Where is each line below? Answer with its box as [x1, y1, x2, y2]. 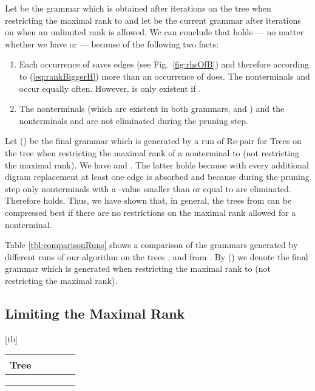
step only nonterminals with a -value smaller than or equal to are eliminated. [5, 182, 291, 195]
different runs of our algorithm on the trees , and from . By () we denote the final [5, 250, 308, 263]
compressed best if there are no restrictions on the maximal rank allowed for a [5, 206, 296, 218]
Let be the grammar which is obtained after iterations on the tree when [5, 2, 271, 14]
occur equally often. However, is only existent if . [19, 81, 202, 94]
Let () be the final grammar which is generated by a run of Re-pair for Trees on [5, 134, 302, 147]
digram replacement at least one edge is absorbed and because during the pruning [5, 170, 310, 183]
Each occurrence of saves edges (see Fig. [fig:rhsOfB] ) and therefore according [19, 58, 309, 71]
